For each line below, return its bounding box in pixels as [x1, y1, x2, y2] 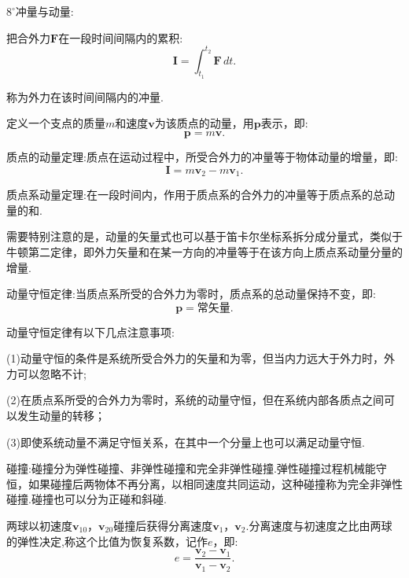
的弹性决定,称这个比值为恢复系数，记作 [6, 532, 208, 549]
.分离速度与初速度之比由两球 [245, 517, 392, 534]
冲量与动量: [15, 3, 74, 19]
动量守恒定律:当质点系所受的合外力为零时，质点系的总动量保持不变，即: [6, 285, 376, 302]
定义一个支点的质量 [6, 115, 105, 131]
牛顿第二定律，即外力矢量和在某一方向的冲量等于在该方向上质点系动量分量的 [6, 243, 403, 260]
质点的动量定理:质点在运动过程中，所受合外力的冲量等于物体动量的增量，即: [6, 149, 398, 165]
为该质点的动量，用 [154, 115, 254, 131]
